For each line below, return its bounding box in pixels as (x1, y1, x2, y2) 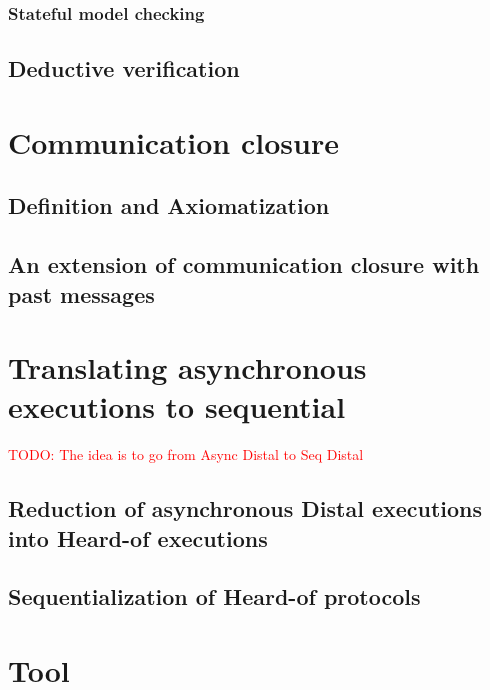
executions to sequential (8, 386, 346, 427)
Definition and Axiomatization (8, 190, 330, 221)
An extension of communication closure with (8, 249, 480, 280)
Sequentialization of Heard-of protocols (8, 581, 421, 612)
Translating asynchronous (8, 347, 367, 388)
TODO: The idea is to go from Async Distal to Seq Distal (8, 444, 364, 465)
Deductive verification (8, 53, 240, 84)
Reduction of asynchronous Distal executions (8, 493, 483, 524)
